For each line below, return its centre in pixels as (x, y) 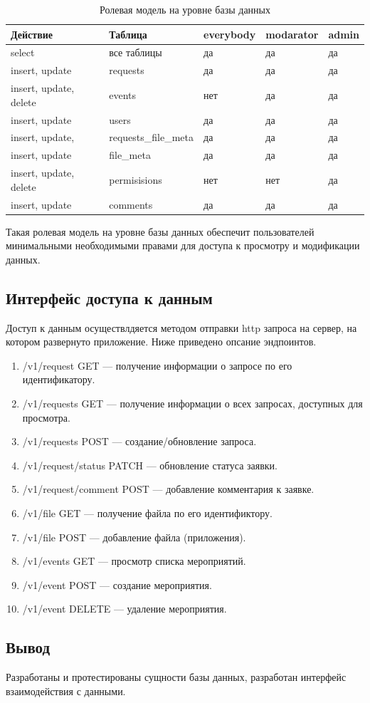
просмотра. (46, 417)
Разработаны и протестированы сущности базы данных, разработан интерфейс (176, 677)
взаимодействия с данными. (66, 691)
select (23, 52)
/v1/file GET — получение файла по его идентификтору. (147, 512)
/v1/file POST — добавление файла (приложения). (134, 537)
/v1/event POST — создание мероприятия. (117, 584)
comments (131, 204)
